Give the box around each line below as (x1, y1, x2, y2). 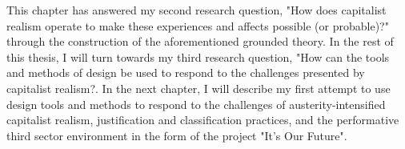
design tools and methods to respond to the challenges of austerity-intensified (6, 95, 386, 112)
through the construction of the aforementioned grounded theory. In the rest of (6, 33, 394, 50)
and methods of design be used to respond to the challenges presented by (6, 64, 365, 81)
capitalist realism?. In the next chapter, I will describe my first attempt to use (6, 79, 391, 96)
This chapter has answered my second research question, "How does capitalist (6, 2, 387, 18)
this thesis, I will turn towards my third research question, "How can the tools (6, 48, 390, 65)
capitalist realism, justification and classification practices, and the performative (6, 111, 399, 128)
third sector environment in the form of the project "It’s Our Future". (6, 127, 347, 143)
